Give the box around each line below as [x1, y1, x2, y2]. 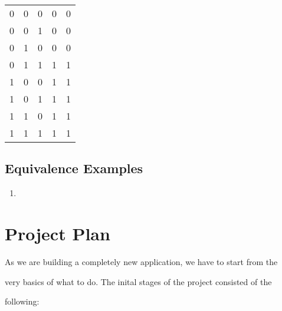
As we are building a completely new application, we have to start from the [5, 255, 278, 267]
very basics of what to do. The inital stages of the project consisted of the [5, 275, 272, 287]
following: [5, 295, 40, 307]
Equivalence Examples [5, 159, 143, 177]
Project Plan [5, 221, 110, 245]
